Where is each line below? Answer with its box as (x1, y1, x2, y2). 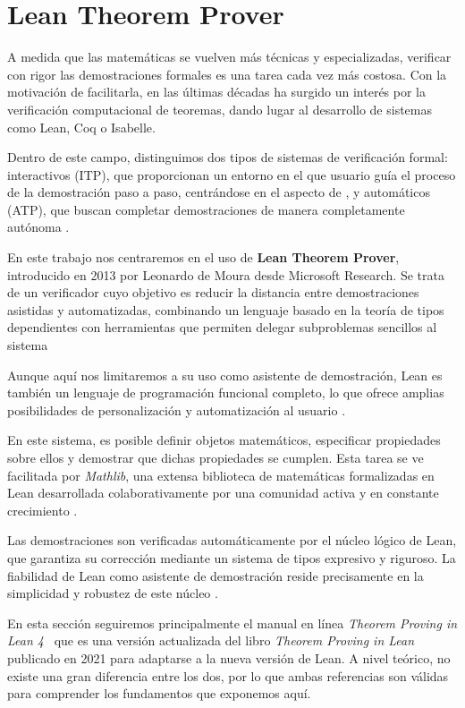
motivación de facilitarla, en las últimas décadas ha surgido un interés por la (7, 82, 426, 101)
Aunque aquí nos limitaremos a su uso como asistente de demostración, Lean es (7, 365, 443, 384)
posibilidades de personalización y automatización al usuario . (7, 400, 346, 419)
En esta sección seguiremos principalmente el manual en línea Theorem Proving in (7, 613, 458, 632)
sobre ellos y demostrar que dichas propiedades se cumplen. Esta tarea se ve (7, 448, 424, 466)
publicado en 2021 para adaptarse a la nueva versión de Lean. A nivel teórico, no (7, 648, 451, 667)
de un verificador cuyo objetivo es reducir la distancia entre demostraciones (7, 283, 419, 302)
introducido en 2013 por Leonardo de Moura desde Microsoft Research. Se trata (7, 265, 444, 284)
